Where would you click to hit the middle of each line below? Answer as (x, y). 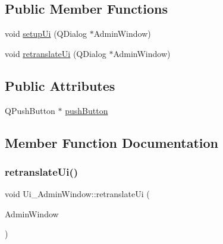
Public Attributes (60, 85)
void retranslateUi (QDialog (56, 53)
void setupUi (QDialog (46, 34)
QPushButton (30, 110)
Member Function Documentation (112, 142)
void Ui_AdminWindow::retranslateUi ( (77, 194)
